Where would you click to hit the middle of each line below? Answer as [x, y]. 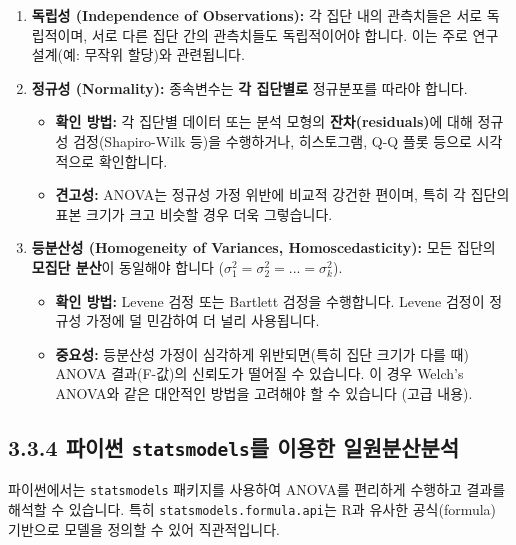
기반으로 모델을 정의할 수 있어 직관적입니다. [144, 528]
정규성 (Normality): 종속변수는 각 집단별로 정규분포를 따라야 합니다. [249, 87]
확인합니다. [133, 160]
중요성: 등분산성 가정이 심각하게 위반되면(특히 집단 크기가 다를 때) [262, 353]
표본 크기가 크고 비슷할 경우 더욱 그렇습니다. [194, 213]
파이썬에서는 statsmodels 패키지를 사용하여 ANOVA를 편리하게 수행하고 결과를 [257, 489]
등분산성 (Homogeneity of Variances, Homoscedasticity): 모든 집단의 [263, 247]
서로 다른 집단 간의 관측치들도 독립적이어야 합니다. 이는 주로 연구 [295, 34]
